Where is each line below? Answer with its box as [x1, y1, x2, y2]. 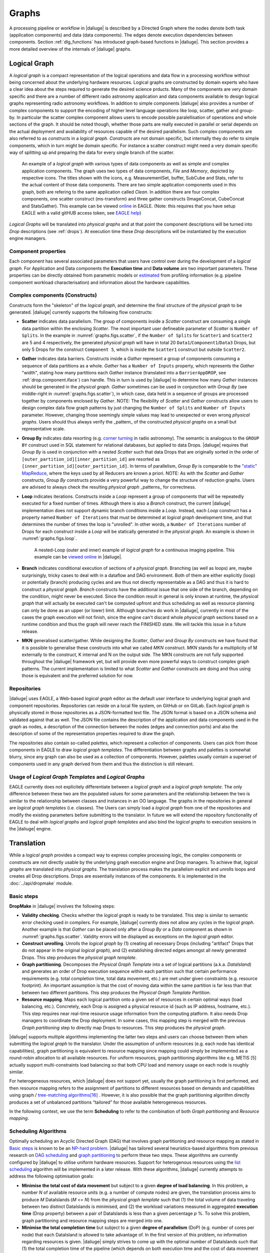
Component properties [9, 248, 66, 255]
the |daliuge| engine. [9, 826, 52, 832]
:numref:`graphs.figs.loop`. [21, 535, 77, 541]
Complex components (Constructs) [9, 292, 97, 299]
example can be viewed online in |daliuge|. [34, 554, 122, 560]
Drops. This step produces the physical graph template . [21, 954, 137, 960]
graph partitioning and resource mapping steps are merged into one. [21, 1217, 163, 1223]
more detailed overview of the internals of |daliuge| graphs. [9, 46, 132, 52]
